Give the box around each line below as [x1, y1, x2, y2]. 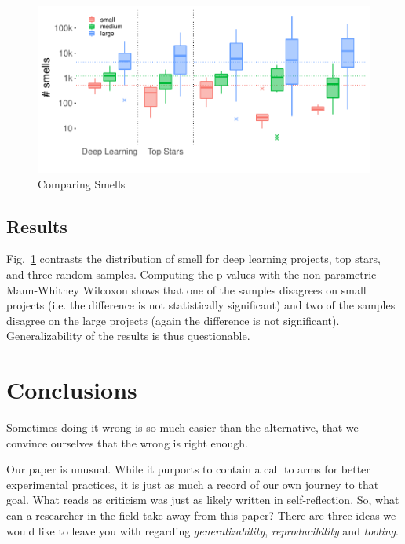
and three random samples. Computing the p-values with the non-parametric [6, 265, 377, 282]
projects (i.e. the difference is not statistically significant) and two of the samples [6, 297, 396, 313]
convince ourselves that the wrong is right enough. [6, 434, 248, 451]
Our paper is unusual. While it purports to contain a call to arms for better [6, 461, 370, 477]
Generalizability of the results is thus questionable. [6, 327, 250, 344]
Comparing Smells [38, 175, 126, 192]
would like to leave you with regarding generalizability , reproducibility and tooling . [6, 522, 399, 539]
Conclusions [6, 374, 137, 406]
